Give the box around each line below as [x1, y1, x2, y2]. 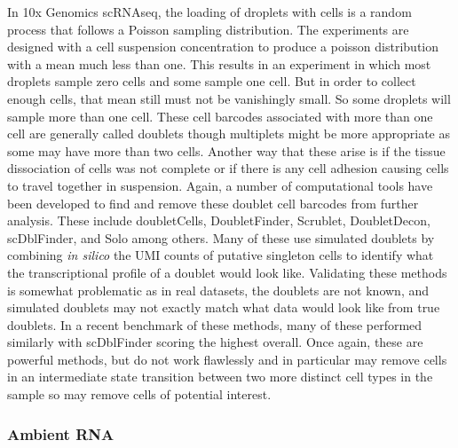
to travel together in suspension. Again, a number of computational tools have [7, 176, 433, 194]
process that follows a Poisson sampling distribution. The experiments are [7, 20, 409, 38]
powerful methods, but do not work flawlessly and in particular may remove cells [7, 350, 447, 368]
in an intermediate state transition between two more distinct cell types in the [7, 367, 433, 386]
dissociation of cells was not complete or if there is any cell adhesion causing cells [7, 159, 449, 177]
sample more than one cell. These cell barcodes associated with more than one [7, 106, 433, 125]
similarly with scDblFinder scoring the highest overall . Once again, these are [7, 333, 423, 351]
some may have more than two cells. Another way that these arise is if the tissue [7, 141, 446, 160]
